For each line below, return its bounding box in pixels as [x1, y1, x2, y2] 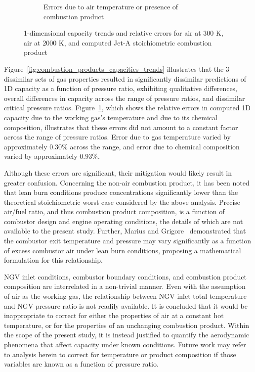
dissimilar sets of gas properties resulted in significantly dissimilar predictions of [4, 73, 246, 84]
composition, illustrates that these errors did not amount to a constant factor [4, 122, 238, 132]
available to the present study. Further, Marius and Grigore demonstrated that [4, 226, 246, 236]
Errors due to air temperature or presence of [43, 1, 178, 11]
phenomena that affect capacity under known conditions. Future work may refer [4, 339, 246, 349]
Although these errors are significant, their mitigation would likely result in [4, 167, 232, 178]
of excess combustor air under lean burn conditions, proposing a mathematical [4, 245, 241, 255]
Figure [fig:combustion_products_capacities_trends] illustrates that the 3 [4, 63, 229, 74]
